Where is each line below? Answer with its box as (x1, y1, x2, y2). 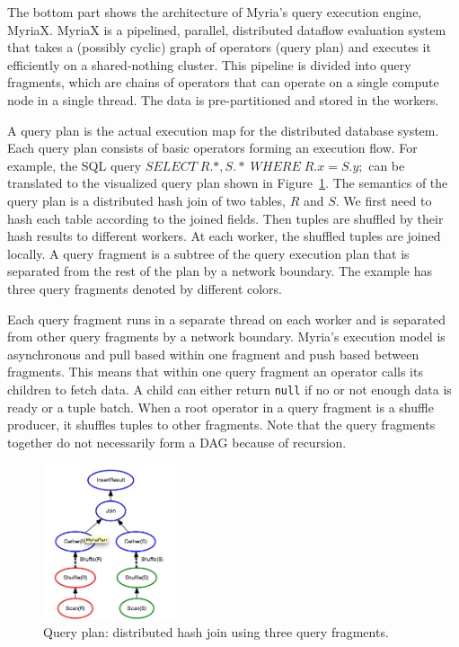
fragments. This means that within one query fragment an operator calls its (7, 362, 423, 381)
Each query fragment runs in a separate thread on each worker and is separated (7, 309, 446, 328)
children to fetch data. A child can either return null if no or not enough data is (7, 379, 452, 398)
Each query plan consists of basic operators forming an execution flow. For (7, 138, 418, 157)
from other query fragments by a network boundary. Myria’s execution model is (7, 327, 446, 346)
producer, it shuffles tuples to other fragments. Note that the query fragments (7, 415, 436, 434)
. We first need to (335, 191, 432, 209)
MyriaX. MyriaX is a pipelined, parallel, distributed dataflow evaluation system (7, 20, 446, 39)
